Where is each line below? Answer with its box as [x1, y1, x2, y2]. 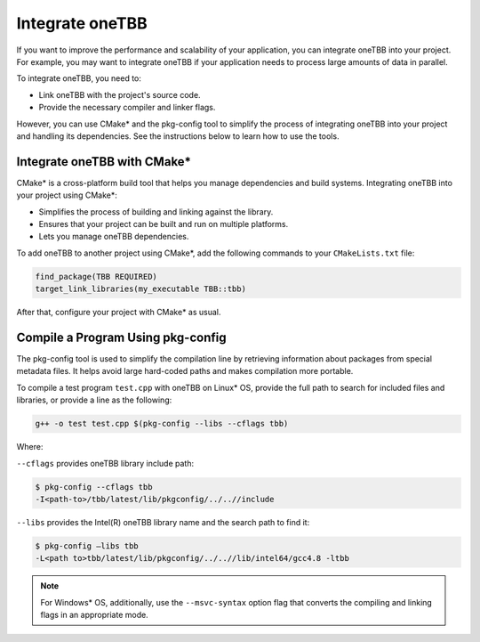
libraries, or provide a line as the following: [16, 394, 172, 405]
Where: [16, 442, 44, 452]
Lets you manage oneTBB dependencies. [38, 232, 189, 242]
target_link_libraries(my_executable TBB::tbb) [35, 284, 246, 294]
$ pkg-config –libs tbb [35, 540, 140, 551]
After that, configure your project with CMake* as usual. [16, 307, 221, 318]
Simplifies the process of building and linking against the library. [38, 206, 274, 217]
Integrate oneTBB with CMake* [16, 154, 191, 169]
